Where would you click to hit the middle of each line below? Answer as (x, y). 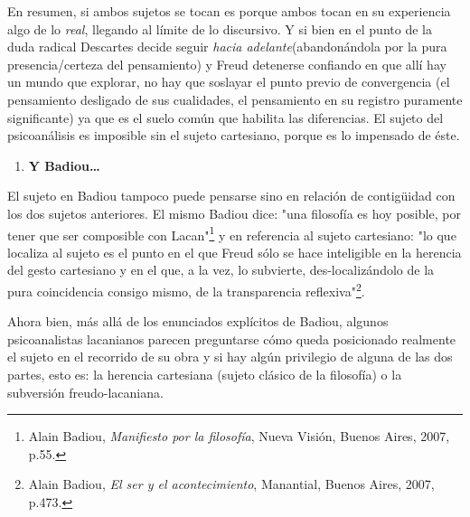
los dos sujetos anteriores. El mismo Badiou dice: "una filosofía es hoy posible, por (234, 213)
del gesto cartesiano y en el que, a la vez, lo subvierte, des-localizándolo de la (221, 270)
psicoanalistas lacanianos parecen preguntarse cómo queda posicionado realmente (232, 338)
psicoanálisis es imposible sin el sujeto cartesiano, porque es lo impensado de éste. (234, 135)
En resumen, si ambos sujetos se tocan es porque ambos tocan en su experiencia (229, 11)
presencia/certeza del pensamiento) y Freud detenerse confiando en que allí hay (227, 64)
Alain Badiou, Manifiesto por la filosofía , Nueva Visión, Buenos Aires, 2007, (239, 436)
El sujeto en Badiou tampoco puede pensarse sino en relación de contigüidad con (231, 196)
